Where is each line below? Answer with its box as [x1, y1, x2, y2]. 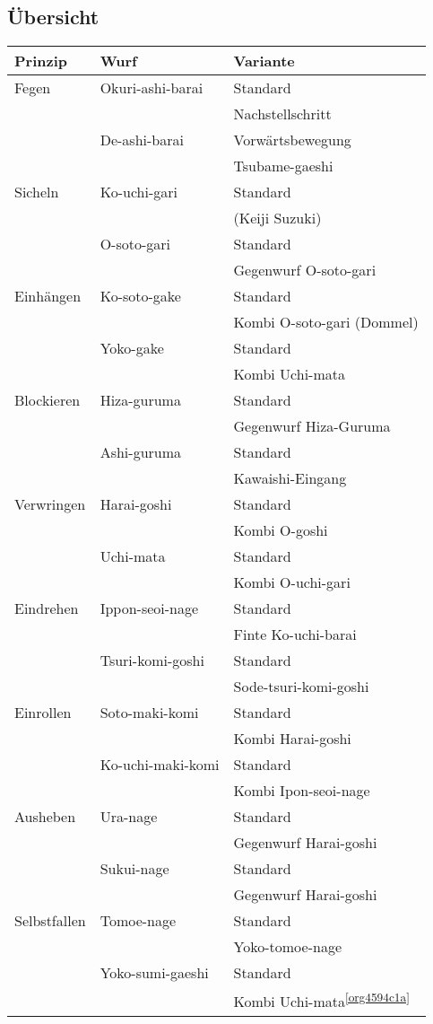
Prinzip [14, 50, 67, 72]
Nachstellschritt [233, 103, 332, 125]
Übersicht [7, 3, 100, 31]
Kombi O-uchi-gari [233, 572, 351, 593]
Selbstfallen [14, 910, 86, 932]
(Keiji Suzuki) [233, 207, 322, 229]
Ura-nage [100, 806, 158, 827]
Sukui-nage [100, 858, 169, 880]
